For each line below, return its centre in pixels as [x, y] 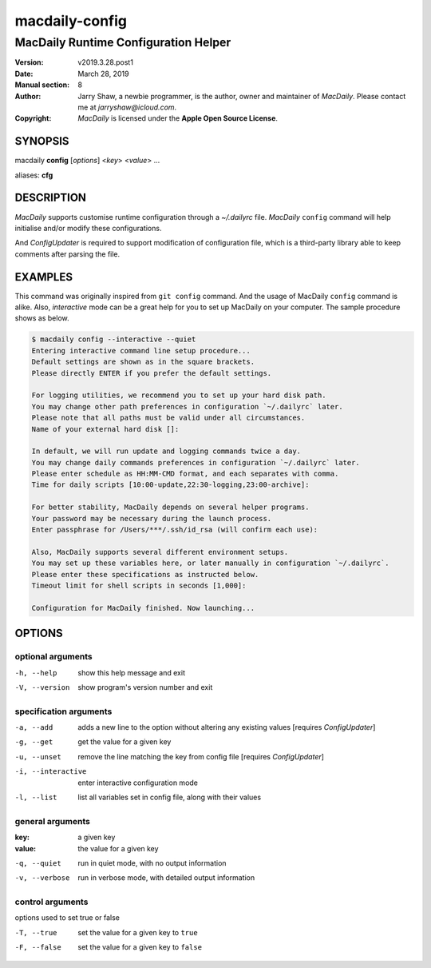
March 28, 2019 [103, 74]
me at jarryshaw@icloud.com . [127, 107]
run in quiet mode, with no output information [152, 862]
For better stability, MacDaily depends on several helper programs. [170, 507]
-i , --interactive [51, 772]
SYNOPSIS [42, 141]
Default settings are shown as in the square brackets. [143, 362]
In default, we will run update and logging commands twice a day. [166, 451]
